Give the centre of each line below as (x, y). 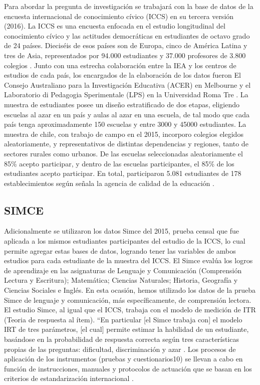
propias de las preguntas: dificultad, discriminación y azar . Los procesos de (120, 349)
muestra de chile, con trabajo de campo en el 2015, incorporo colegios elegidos (124, 134)
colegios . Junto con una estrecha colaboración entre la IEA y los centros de (120, 65)
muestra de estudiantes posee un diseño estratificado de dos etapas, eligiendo (122, 104)
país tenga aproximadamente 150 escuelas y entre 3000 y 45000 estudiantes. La (125, 124)
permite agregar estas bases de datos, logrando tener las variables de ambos (120, 250)
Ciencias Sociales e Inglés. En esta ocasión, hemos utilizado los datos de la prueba (130, 290)
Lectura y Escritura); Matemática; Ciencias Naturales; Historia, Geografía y (121, 280)
